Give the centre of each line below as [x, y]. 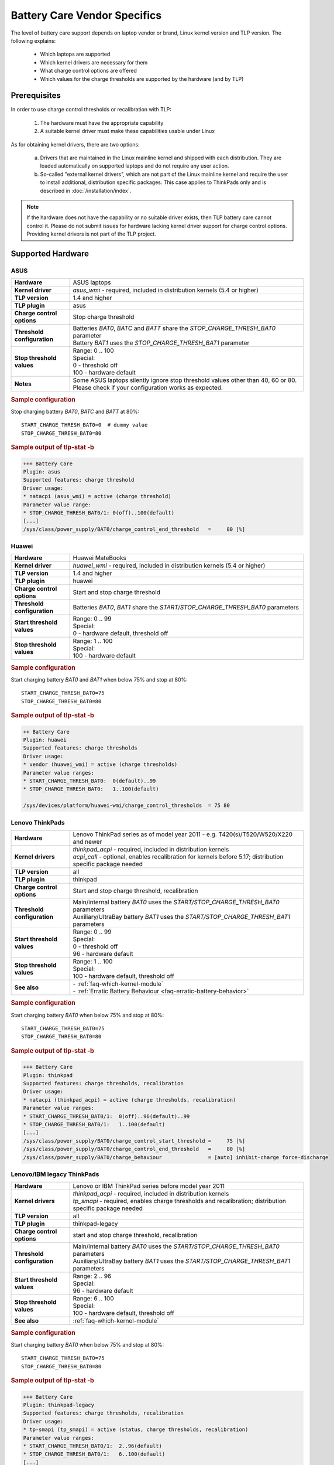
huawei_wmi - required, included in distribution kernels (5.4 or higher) [169, 565]
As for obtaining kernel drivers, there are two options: [75, 144]
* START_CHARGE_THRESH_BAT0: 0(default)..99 [89, 781]
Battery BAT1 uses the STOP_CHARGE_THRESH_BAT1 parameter [161, 343]
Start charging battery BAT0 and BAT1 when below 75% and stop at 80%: [99, 680]
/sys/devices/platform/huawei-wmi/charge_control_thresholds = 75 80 [127, 805]
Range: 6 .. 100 [93, 1299]
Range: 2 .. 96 [92, 1276]
